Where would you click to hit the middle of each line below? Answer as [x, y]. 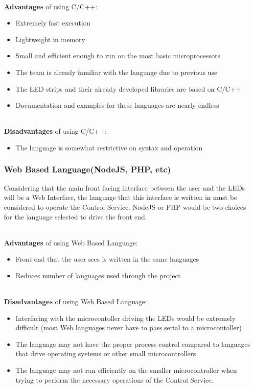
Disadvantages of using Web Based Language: [76, 302]
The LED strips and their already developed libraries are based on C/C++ [128, 88]
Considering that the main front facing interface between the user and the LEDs [125, 187]
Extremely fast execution [53, 23]
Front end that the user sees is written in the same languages [107, 259]
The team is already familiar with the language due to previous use [116, 72]
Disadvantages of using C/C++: [55, 131]
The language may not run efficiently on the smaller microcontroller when [126, 370]
